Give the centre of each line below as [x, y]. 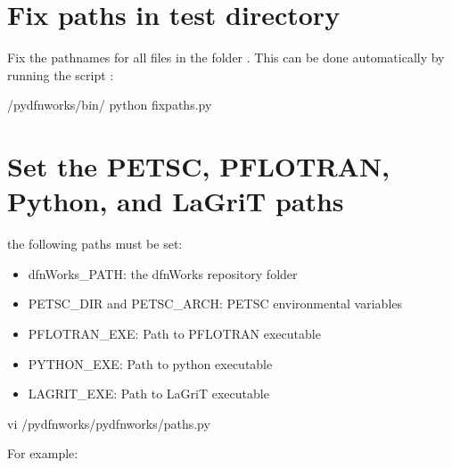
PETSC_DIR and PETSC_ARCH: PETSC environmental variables [215, 304]
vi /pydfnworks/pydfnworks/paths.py [109, 423]
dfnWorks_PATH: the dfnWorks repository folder [163, 273]
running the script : [61, 74]
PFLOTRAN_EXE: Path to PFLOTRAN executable [174, 333]
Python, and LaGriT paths [176, 201]
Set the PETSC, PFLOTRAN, [199, 166]
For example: [43, 453]
